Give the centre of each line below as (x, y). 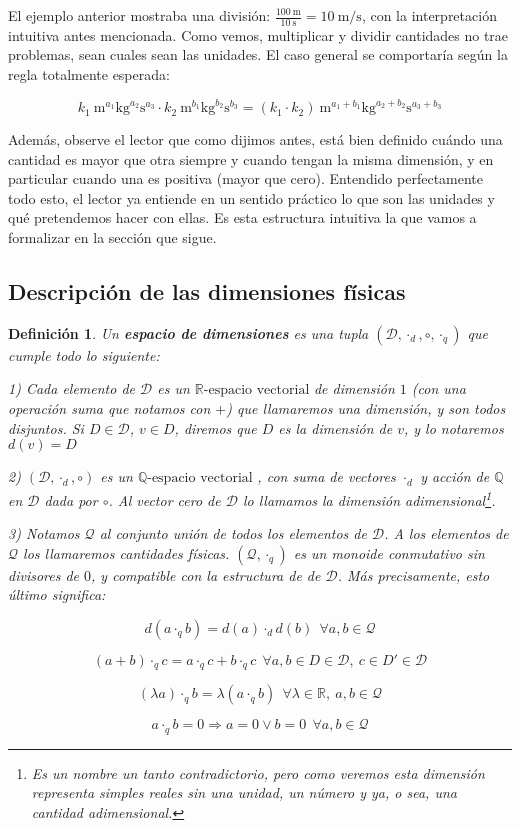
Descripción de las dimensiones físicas (207, 291)
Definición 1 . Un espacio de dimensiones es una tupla (188, 332)
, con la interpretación (429, 15)
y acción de (455, 476)
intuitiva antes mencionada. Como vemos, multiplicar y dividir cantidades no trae (258, 34)
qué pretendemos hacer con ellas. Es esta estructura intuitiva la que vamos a (242, 217)
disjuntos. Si (46, 427)
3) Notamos (44, 533)
